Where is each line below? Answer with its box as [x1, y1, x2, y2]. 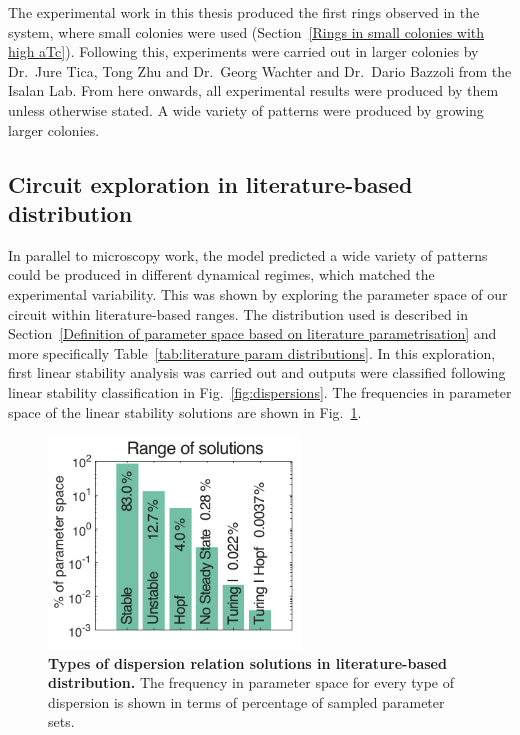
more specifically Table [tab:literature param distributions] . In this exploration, [8, 342, 496, 363]
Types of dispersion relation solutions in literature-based [48, 652, 447, 673]
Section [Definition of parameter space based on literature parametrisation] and [8, 323, 497, 344]
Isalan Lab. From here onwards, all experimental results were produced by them [8, 80, 499, 101]
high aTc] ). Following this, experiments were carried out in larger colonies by [8, 41, 479, 62]
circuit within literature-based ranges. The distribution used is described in [8, 303, 469, 324]
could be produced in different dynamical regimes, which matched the [8, 264, 435, 285]
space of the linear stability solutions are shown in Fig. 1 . [8, 401, 362, 422]
